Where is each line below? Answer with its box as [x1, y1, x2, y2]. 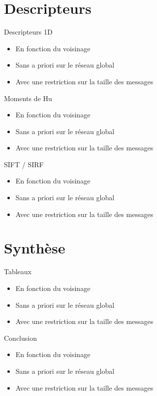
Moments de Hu [4, 93, 52, 103]
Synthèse [4, 238, 65, 258]
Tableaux [4, 266, 32, 277]
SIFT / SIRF [4, 159, 44, 169]
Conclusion [4, 332, 37, 343]
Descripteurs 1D [4, 27, 53, 37]
